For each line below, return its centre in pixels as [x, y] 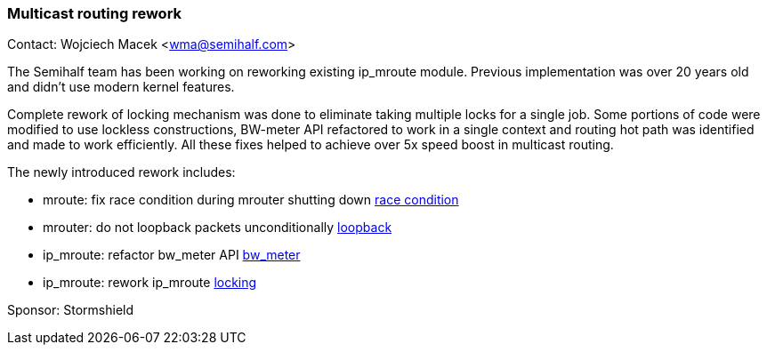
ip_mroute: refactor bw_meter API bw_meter [172, 255]
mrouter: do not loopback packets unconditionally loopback [218, 228]
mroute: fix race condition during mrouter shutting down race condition [251, 200]
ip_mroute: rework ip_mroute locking [150, 283]
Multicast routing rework [95, 13]
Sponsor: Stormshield [71, 310]
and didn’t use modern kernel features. [121, 87]
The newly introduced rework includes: [121, 172]
